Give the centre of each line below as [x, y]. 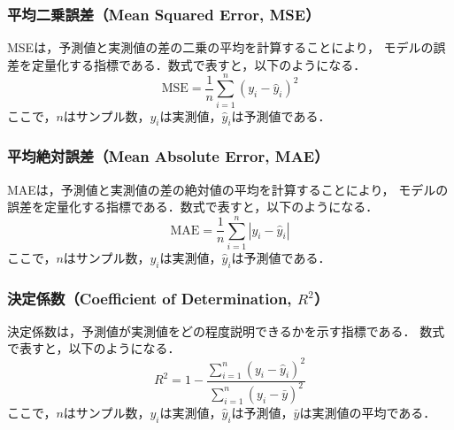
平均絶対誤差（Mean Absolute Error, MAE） [168, 156]
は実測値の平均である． [368, 412]
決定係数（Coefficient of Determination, [150, 298]
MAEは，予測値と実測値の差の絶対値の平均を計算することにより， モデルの [228, 189]
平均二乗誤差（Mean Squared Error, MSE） [164, 14]
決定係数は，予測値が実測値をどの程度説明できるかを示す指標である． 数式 [226, 330]
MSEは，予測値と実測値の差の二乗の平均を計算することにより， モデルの [220, 47]
